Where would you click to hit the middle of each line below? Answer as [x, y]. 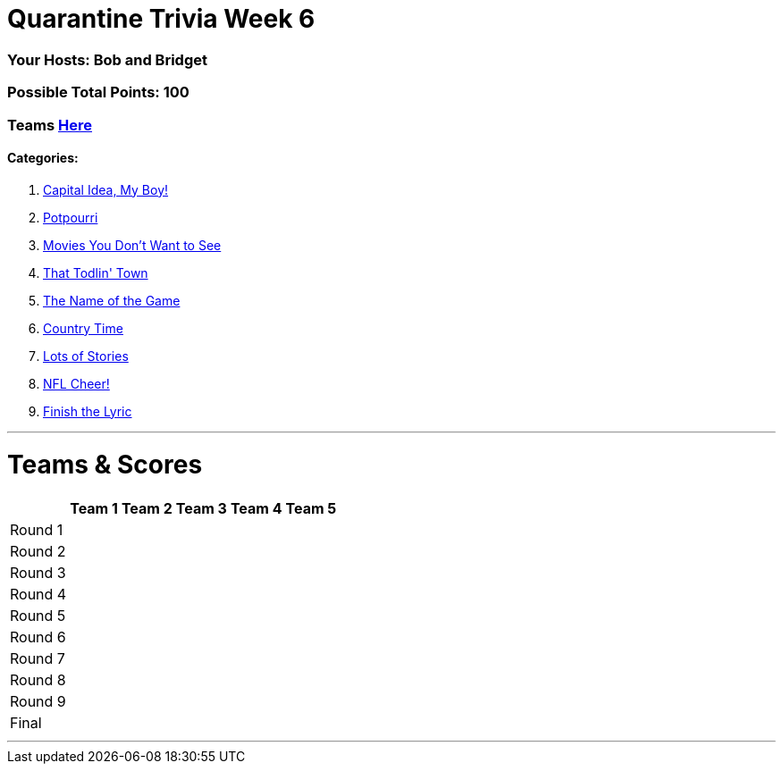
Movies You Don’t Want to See [132, 245]
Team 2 [147, 509]
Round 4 [38, 595]
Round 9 [38, 702]
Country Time [83, 328]
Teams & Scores [105, 465]
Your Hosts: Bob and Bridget [107, 59]
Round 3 [38, 573]
